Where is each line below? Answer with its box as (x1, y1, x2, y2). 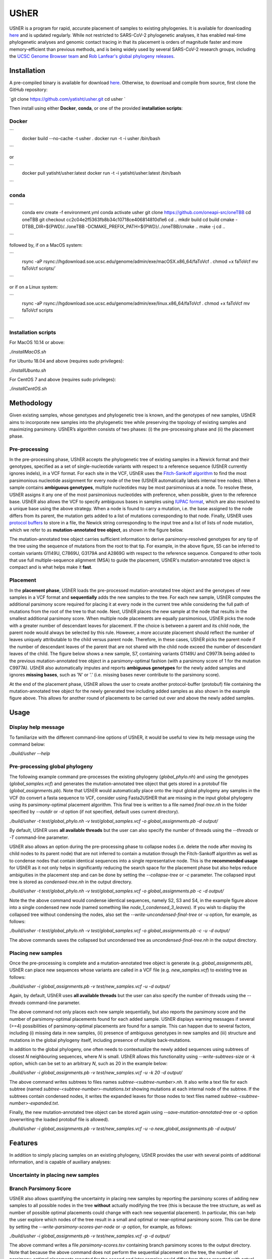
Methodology (9, 399, 53, 407)
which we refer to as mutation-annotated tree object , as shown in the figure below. (9, 527, 184, 533)
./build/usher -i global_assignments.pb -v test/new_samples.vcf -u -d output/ (9, 984, 170, 990)
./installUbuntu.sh (9, 367, 46, 373)
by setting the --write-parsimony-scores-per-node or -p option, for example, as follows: (9, 1224, 192, 1230)
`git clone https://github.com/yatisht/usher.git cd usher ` (9, 96, 126, 102)
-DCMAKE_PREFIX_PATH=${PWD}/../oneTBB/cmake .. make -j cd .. (86, 223, 226, 229)
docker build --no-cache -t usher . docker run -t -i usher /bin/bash (22, 135, 161, 141)
